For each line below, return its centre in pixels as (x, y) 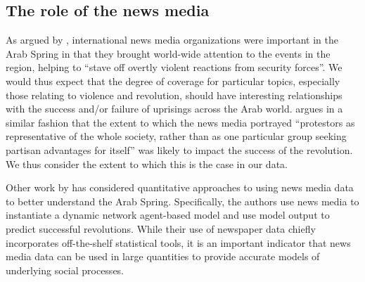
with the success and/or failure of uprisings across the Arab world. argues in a (174, 109)
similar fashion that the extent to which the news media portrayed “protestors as (180, 122)
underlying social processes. (65, 270)
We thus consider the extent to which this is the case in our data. (147, 164)
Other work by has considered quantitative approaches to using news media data (180, 187)
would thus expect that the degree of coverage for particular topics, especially (173, 81)
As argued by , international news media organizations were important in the (172, 40)
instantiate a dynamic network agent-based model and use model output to (168, 215)
